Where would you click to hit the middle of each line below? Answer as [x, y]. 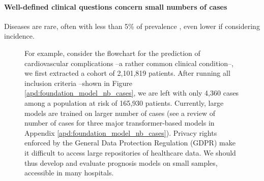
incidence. [19, 36]
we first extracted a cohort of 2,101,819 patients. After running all [127, 73]
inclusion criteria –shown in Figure [79, 83]
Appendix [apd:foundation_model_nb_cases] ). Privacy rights [121, 132]
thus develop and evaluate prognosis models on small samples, [121, 162]
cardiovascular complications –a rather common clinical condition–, [129, 63]
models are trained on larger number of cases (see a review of [120, 113]
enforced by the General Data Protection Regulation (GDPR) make [130, 143]
